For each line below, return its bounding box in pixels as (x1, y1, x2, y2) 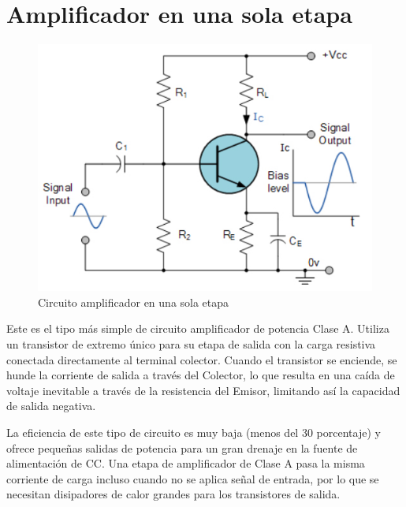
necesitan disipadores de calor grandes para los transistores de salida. (6, 486, 341, 502)
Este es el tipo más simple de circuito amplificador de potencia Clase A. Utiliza (6, 320, 389, 337)
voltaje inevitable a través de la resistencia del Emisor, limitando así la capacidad (6, 382, 400, 398)
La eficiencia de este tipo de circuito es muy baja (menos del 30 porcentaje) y (6, 424, 381, 441)
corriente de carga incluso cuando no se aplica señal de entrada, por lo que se (6, 470, 379, 486)
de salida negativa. (6, 397, 96, 414)
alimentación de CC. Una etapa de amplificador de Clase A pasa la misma (6, 455, 365, 472)
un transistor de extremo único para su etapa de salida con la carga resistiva (6, 336, 376, 352)
